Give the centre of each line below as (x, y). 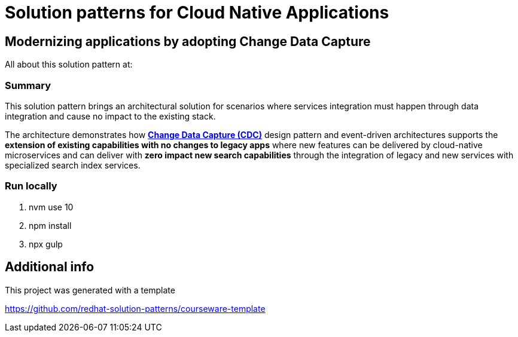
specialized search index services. (73, 165)
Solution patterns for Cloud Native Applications (197, 13)
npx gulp (46, 244)
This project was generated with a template (90, 290)
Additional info (50, 267)
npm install (50, 225)
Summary (28, 85)
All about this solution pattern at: (69, 65)
